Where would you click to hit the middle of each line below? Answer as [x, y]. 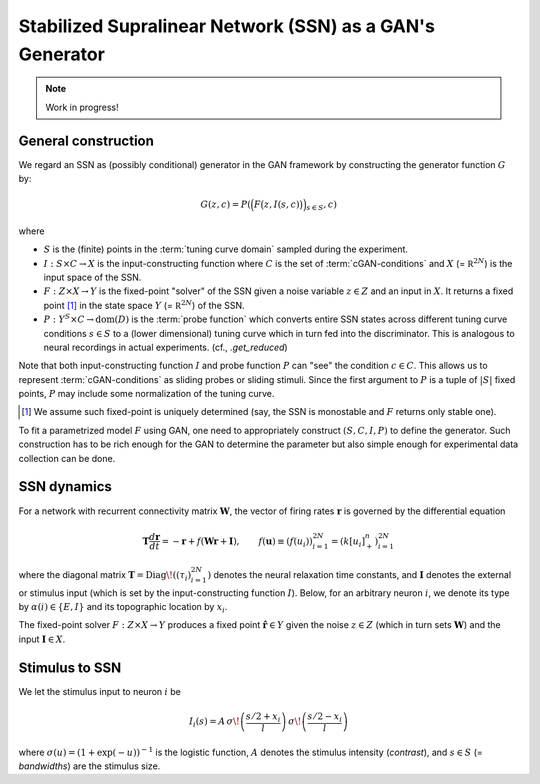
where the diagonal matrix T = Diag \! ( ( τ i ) [105, 575]
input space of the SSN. [92, 277]
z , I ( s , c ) [281, 204]
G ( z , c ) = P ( [226, 204]
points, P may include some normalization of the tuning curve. [146, 394]
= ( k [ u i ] [347, 542]
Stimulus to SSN [70, 667]
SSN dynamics [65, 486]
